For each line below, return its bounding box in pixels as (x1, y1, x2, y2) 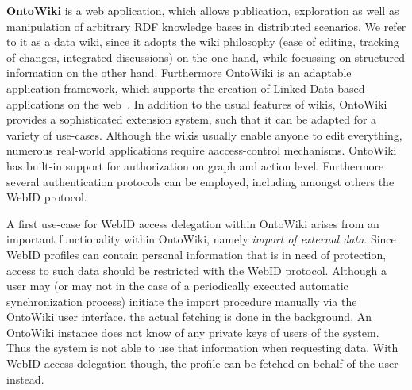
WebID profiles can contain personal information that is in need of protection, (6, 246, 387, 262)
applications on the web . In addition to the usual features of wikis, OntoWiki (6, 95, 387, 112)
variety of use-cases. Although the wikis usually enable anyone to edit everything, (6, 126, 402, 143)
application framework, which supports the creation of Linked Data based (6, 79, 365, 96)
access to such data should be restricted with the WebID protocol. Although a (6, 262, 387, 278)
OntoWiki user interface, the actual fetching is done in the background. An (6, 308, 372, 325)
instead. (6, 370, 44, 387)
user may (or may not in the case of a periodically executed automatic (6, 277, 348, 294)
